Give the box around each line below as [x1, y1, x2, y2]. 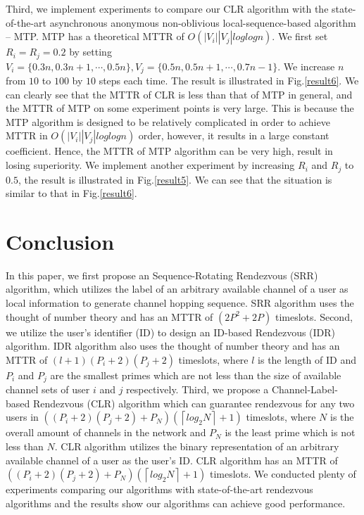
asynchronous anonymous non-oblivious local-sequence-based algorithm [49, 15, 356, 30]
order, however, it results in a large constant [138, 128, 330, 143]
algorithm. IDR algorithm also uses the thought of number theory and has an [6, 338, 340, 353]
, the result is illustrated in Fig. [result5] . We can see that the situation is [18, 172, 332, 186]
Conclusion [6, 227, 115, 255]
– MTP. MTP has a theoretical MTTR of [6, 29, 184, 44]
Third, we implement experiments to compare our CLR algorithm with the [6, 1, 329, 15]
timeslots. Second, [275, 309, 353, 324]
